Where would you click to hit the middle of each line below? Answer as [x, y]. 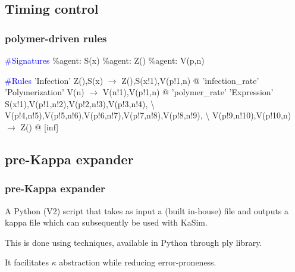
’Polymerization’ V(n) [45, 92]
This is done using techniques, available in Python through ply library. [134, 242]
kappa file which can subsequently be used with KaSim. [106, 222]
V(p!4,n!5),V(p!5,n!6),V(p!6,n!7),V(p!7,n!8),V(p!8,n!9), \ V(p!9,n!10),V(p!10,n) [148, 115]
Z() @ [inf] [40, 126]
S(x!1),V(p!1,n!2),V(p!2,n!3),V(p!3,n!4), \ [80, 103]
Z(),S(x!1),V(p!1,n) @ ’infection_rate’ [190, 80]
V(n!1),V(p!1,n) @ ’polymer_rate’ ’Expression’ [188, 92]
